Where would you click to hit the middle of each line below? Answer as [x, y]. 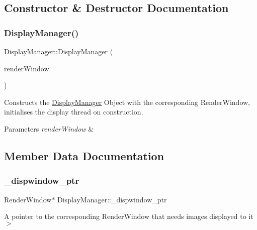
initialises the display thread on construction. [74, 112]
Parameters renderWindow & [49, 128]
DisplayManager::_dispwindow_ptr [112, 199]
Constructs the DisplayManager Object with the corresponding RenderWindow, [127, 102]
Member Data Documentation [84, 155]
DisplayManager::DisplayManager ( [59, 51]
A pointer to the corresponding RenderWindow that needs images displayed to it [129, 216]
